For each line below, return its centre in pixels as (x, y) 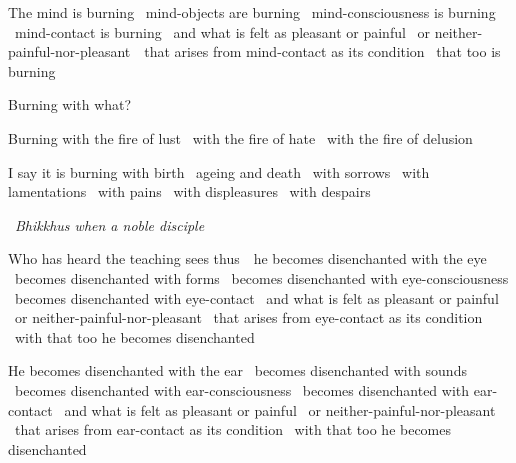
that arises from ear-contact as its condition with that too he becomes (233, 429)
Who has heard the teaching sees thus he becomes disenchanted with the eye (247, 258)
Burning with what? (70, 104)
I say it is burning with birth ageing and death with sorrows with (219, 171)
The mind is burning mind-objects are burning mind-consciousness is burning (252, 12)
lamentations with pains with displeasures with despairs (189, 191)
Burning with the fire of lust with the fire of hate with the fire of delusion (240, 137)
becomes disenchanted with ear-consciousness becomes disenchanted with (242, 389)
